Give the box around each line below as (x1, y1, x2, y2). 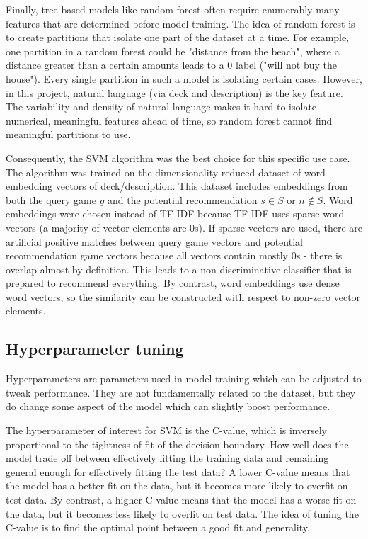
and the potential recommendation (108, 192, 258, 207)
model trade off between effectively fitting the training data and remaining (6, 450, 329, 465)
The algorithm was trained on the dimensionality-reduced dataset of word (6, 164, 326, 179)
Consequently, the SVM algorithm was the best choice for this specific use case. (6, 150, 350, 165)
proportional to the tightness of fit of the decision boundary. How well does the (6, 436, 349, 451)
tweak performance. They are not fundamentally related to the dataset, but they (6, 385, 356, 399)
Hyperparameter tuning (6, 338, 184, 360)
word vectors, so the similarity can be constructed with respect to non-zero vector (6, 289, 361, 304)
